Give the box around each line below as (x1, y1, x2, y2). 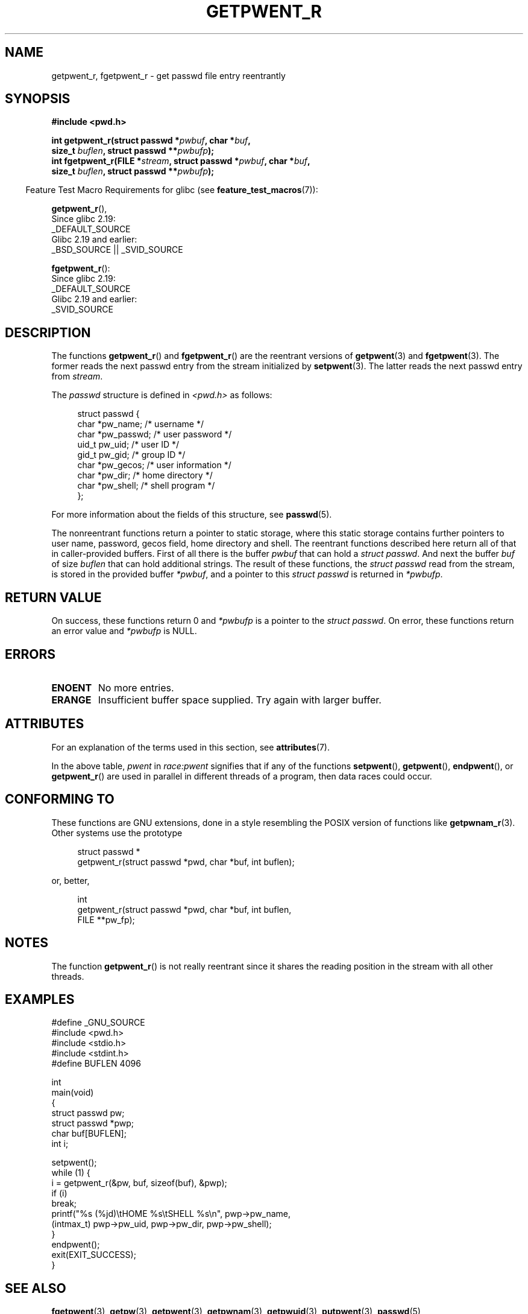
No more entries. (98, 681, 174, 694)
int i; (51, 1138, 69, 1149)
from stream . (51, 371, 103, 382)
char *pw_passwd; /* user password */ (77, 429, 232, 440)
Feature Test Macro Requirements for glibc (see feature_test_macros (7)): (25, 185, 318, 195)
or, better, (51, 875, 90, 886)
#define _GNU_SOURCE (51, 1017, 145, 1028)
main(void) (51, 1087, 94, 1098)
